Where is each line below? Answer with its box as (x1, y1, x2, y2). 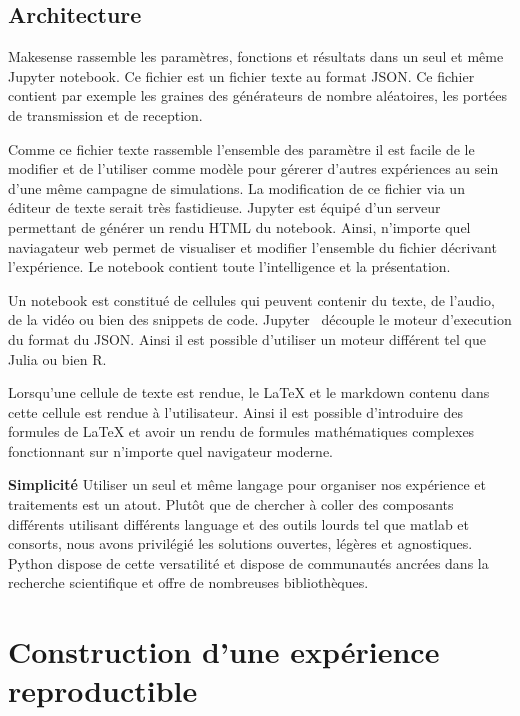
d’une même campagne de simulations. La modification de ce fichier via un (8, 177, 465, 198)
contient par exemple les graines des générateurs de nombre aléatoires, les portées (8, 85, 507, 106)
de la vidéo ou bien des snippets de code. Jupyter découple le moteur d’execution (8, 309, 512, 330)
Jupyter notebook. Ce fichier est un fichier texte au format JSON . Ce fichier (8, 65, 475, 86)
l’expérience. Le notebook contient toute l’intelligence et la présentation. (8, 256, 451, 277)
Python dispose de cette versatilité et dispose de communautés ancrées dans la (8, 552, 489, 573)
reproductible (8, 670, 198, 711)
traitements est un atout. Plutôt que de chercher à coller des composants (8, 494, 454, 515)
